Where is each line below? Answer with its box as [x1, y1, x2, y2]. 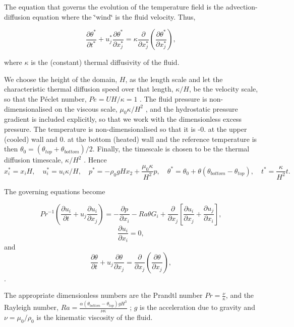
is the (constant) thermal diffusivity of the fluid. [31, 57, 180, 67]
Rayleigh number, [4, 302, 58, 312]
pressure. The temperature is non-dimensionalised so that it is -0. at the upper [4, 123, 247, 134]
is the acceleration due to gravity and [140, 302, 255, 312]
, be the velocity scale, [189, 84, 258, 94]
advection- [225, 2, 258, 12]
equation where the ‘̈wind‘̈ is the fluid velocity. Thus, [32, 11, 196, 22]
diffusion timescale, [4, 154, 63, 165]
